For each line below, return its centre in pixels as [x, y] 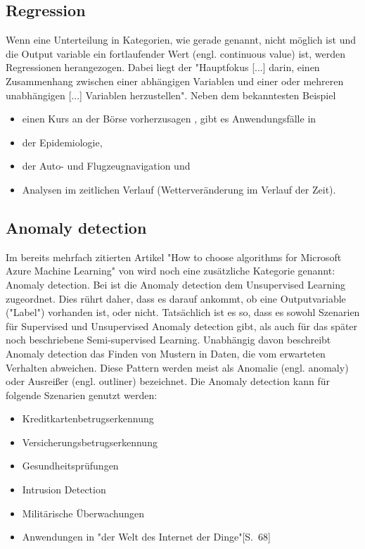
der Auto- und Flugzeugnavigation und [106, 166]
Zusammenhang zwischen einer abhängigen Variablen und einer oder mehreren [175, 81]
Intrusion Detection [64, 490]
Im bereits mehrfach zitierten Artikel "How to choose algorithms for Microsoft [174, 257]
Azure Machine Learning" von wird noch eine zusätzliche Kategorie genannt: [171, 271]
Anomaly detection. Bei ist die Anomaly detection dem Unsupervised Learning [175, 284]
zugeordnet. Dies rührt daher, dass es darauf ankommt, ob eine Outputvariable [176, 298]
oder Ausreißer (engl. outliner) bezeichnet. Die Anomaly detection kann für [168, 381]
